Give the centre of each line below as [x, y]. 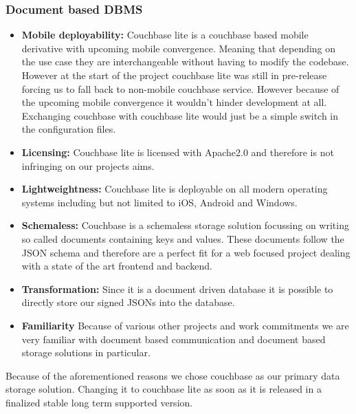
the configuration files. [69, 129]
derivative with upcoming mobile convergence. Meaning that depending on [179, 48]
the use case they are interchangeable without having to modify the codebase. [185, 62]
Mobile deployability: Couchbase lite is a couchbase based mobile [165, 35]
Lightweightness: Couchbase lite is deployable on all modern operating [175, 189]
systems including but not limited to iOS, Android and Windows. [159, 202]
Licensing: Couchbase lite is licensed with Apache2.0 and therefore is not [178, 152]
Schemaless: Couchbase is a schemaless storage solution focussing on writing [185, 225]
